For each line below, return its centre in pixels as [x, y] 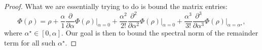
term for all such [30, 42]
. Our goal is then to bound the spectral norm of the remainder [160, 33]
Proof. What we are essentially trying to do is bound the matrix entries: [116, 6]
